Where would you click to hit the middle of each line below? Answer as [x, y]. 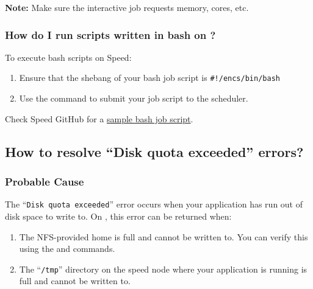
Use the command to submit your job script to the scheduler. [134, 98]
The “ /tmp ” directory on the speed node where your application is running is [163, 269]
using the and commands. [67, 249]
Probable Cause [45, 181]
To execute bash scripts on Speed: [68, 57]
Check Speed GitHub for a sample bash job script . [99, 118]
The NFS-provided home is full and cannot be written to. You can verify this [164, 236]
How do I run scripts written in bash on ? [110, 34]
